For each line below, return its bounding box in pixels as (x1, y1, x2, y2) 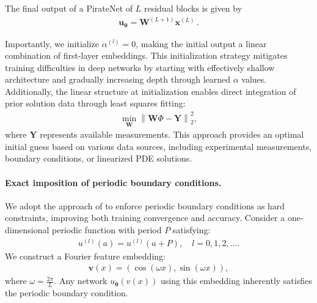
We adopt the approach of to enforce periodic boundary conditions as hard (5, 199, 285, 212)
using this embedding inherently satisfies (160, 274, 312, 287)
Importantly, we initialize (5, 37, 100, 50)
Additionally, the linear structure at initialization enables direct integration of (5, 84, 296, 97)
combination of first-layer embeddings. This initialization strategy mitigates (5, 49, 288, 62)
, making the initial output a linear (136, 37, 267, 50)
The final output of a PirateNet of (5, 2, 133, 14)
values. (241, 73, 267, 86)
